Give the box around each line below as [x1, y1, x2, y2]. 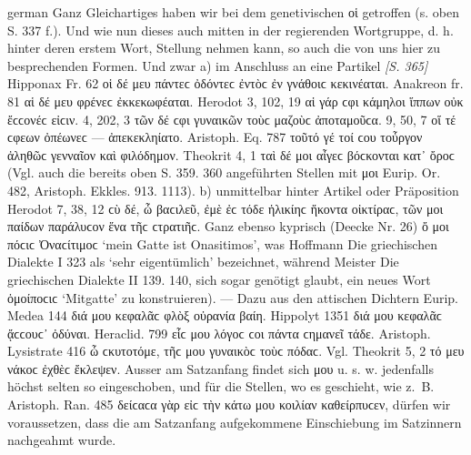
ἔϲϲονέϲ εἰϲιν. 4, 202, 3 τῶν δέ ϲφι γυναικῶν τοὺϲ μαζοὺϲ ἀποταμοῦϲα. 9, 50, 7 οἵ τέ [7, 109, 456, 128]
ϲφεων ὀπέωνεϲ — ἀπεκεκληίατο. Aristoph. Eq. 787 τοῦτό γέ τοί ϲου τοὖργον [7, 127, 423, 147]
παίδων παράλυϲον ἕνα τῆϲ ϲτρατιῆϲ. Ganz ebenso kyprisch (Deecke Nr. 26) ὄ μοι [7, 217, 449, 236]
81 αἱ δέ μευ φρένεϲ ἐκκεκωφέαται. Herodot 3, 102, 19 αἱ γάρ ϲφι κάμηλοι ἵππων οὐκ [7, 91, 464, 110]
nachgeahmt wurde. [7, 430, 116, 450]
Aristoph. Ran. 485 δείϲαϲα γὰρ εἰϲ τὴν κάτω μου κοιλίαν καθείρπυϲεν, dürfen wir [7, 395, 451, 414]
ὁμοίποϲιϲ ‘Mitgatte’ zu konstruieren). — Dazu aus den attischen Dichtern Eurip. [7, 288, 458, 307]
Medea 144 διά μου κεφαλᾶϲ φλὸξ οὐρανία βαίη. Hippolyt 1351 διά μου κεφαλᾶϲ [7, 306, 442, 325]
